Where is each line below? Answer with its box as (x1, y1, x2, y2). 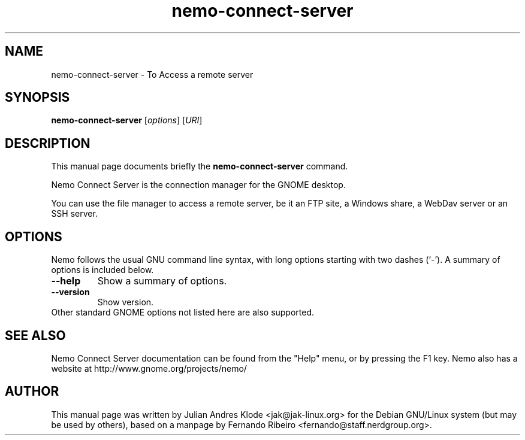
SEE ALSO (5, 327, 66, 343)
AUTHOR (5, 384, 59, 399)
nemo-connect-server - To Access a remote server (51, 69, 254, 80)
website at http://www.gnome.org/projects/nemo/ (51, 363, 247, 374)
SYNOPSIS (5, 90, 70, 105)
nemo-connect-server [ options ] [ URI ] (51, 115, 203, 126)
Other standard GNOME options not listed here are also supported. (51, 307, 315, 318)
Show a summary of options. (97, 275, 227, 287)
